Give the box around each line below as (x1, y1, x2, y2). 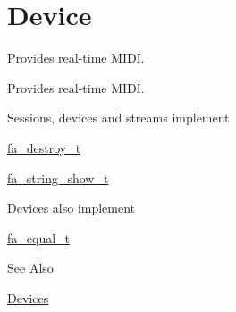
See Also (7, 258, 54, 277)
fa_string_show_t (7, 168, 109, 187)
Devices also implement (7, 198, 136, 217)
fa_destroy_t (7, 138, 81, 156)
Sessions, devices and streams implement (7, 108, 230, 127)
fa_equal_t (7, 228, 71, 247)
